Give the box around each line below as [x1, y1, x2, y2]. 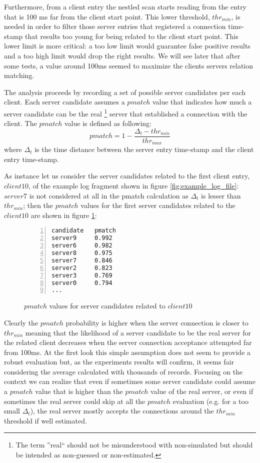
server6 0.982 [51, 242, 112, 249]
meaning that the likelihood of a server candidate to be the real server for [25, 327, 251, 337]
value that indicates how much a [152, 96, 252, 107]
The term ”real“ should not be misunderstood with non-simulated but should [15, 439, 253, 450]
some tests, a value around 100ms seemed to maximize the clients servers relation [4, 60, 253, 70]
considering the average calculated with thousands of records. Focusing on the [4, 366, 243, 376]
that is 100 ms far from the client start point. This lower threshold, [4, 11, 210, 21]
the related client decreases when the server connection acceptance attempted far [4, 337, 252, 347]
